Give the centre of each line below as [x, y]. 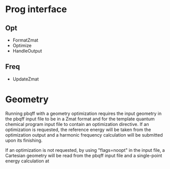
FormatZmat [25, 40]
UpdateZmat [26, 79]
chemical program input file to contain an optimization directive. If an [77, 124]
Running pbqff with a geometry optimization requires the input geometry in [83, 113]
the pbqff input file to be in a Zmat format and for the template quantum [80, 119]
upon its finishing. [24, 140]
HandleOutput [27, 51]
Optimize [22, 46]
